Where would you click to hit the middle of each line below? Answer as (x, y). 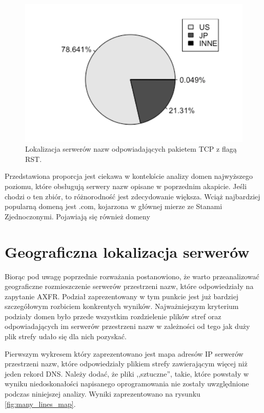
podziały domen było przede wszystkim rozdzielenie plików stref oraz (113, 316)
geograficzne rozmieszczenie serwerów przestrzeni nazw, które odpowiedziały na (129, 286)
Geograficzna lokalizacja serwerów (127, 251)
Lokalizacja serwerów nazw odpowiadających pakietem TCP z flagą (131, 149)
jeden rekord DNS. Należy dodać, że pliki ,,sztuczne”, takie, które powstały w (127, 373)
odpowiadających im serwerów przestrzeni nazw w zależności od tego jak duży (127, 326)
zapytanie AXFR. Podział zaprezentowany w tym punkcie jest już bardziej (122, 296)
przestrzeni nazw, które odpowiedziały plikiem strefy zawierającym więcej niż (126, 364)
